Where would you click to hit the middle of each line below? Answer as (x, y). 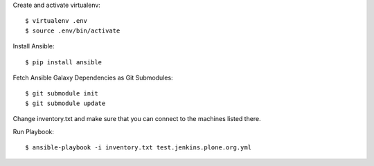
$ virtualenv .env (56, 21)
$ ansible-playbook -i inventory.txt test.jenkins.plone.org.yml (139, 147)
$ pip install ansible (64, 62)
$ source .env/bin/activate (73, 30)
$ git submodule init (62, 94)
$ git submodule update (65, 103)
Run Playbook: (34, 131)
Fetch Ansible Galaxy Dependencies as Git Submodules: (93, 77)
